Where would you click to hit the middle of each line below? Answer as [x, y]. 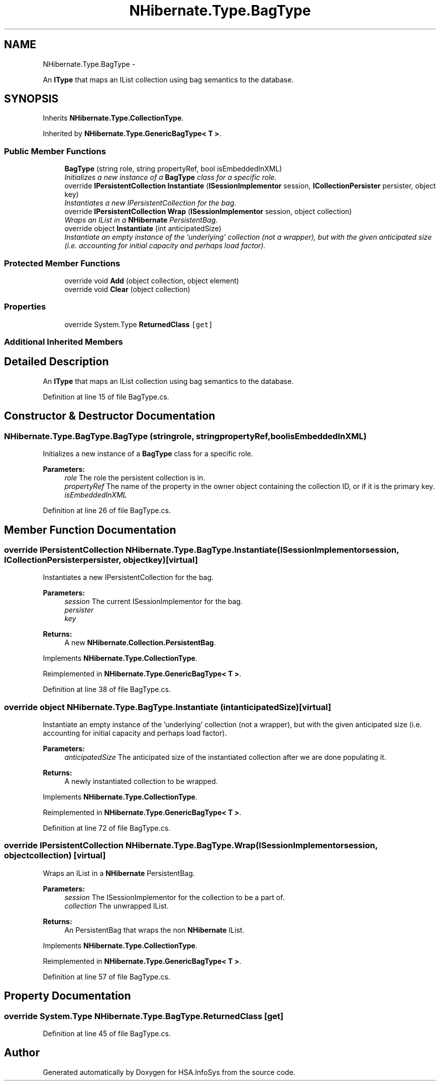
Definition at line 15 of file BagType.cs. [106, 397]
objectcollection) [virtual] [55, 856]
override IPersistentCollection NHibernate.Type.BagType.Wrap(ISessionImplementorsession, [191, 846]
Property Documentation [68, 996]
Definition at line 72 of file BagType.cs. [107, 828]
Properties [25, 307]
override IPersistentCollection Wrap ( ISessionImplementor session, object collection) [208, 212]
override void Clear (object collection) [127, 289]
